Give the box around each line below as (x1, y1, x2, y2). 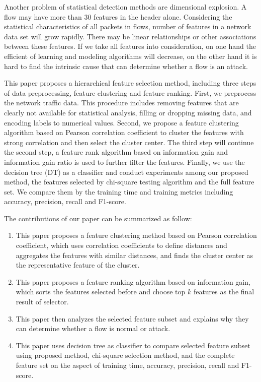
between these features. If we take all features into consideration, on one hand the (4, 41, 256, 51)
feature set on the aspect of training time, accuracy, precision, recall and (16, 360, 239, 370)
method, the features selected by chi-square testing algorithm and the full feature (4, 176, 254, 187)
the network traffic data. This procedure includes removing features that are (4, 97, 239, 108)
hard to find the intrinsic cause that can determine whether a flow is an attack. (4, 60, 248, 71)
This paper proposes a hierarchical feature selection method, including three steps (4, 78, 256, 88)
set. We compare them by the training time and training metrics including (4, 186, 233, 197)
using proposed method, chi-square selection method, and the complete (16, 350, 235, 360)
